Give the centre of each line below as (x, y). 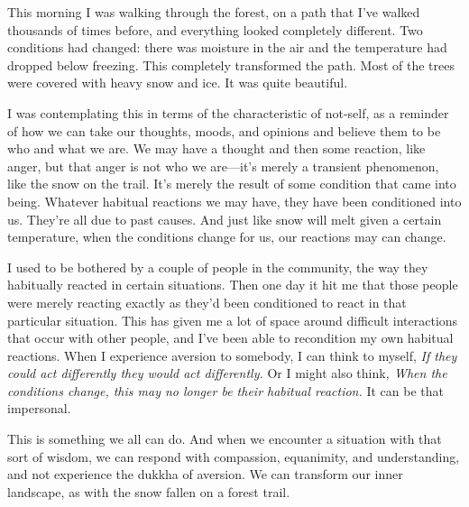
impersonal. (39, 408)
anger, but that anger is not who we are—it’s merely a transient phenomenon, (223, 166)
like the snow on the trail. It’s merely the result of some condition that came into (232, 184)
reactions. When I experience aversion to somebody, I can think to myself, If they (232, 355)
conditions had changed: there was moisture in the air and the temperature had (227, 47)
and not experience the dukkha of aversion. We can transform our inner (205, 474)
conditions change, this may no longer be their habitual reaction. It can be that (226, 390)
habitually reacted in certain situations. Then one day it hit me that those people (233, 285)
